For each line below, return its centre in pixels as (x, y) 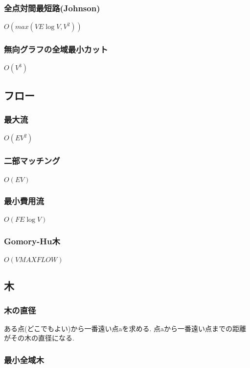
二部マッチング (32, 161)
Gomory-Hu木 (32, 241)
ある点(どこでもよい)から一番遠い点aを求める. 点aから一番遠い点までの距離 (125, 328)
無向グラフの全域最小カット (56, 49)
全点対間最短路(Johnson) (52, 8)
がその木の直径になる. (39, 338)
